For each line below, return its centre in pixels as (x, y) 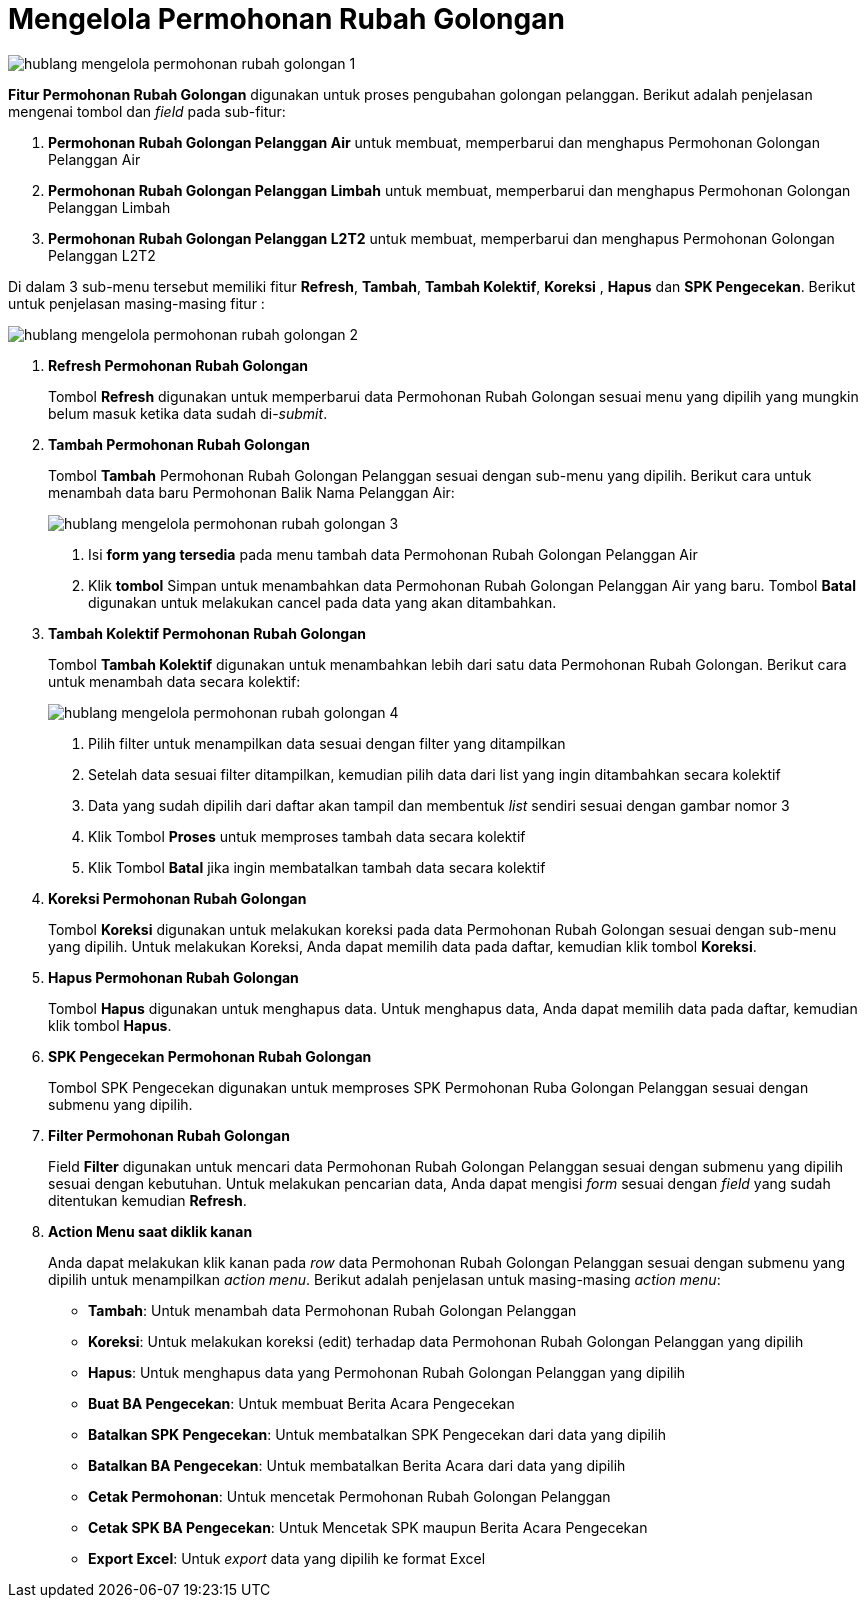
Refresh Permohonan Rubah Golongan (178, 365)
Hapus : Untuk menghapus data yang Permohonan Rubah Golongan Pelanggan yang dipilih (387, 1372)
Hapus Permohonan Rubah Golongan (173, 977)
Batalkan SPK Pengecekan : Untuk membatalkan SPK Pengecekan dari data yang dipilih (377, 1434)
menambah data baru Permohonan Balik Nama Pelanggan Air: (251, 492)
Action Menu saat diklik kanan (150, 1231)
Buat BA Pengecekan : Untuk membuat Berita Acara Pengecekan (301, 1403)
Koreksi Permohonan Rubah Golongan (177, 898)
